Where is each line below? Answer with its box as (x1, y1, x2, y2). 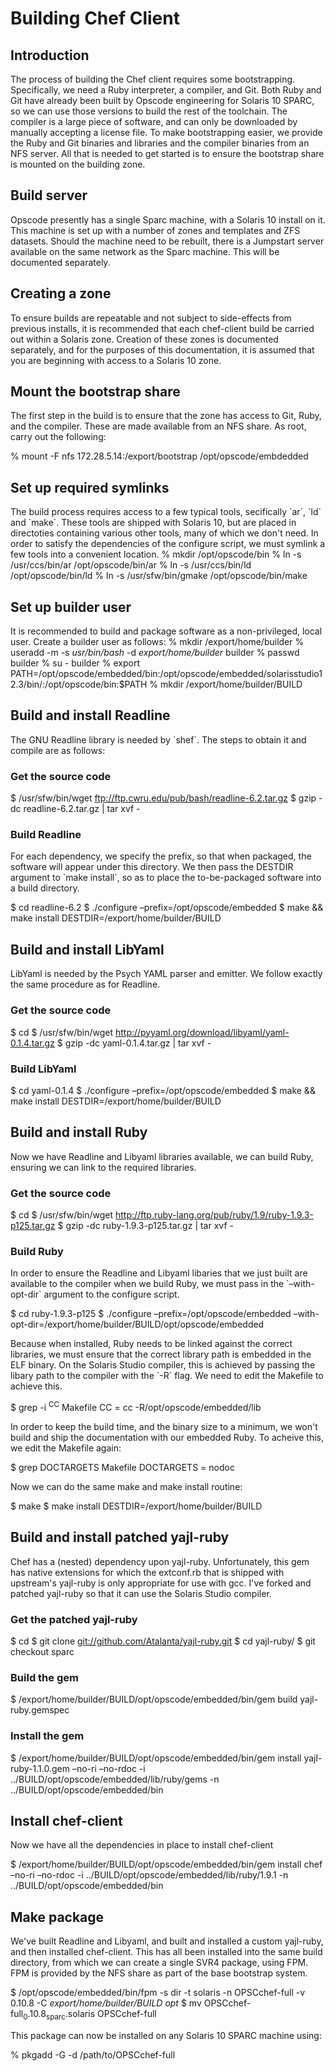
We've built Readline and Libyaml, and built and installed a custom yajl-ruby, (10, 1935, 324, 1947)
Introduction (10, 47, 90, 64)
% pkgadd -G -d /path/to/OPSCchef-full (10, 2049, 176, 2061)
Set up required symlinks (10, 479, 170, 496)
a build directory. (10, 882, 80, 894)
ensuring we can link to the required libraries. (10, 1161, 197, 1173)
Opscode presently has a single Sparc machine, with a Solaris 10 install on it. (10, 213, 326, 226)
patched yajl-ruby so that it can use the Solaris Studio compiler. (10, 1587, 272, 1599)
